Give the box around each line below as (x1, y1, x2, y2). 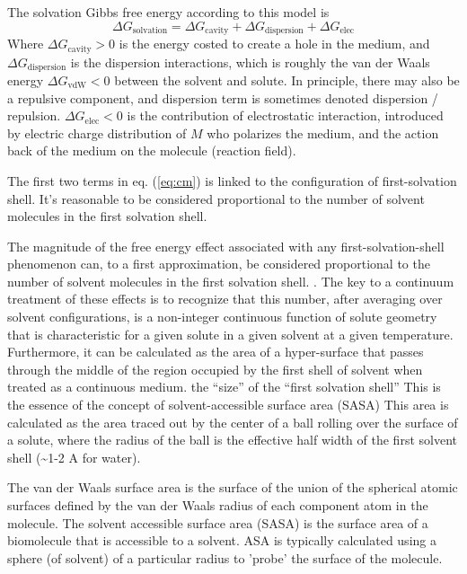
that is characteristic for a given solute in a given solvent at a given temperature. (7, 324, 454, 343)
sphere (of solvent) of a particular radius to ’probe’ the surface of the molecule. (7, 548, 443, 567)
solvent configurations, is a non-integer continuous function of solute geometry (7, 307, 437, 326)
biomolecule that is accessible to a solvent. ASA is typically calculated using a (7, 531, 436, 550)
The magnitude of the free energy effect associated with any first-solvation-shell (7, 236, 445, 255)
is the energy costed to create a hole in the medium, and (119, 34, 430, 53)
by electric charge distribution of (7, 123, 187, 142)
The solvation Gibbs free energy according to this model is (7, 3, 330, 21)
